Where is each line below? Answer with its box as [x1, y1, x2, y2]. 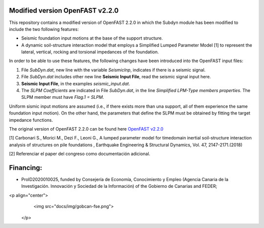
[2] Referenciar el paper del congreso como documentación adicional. [9, 151, 151, 157]
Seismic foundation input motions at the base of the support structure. [21, 35, 163, 41]
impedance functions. [9, 117, 53, 123]
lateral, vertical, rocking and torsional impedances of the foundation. [21, 49, 159, 55]
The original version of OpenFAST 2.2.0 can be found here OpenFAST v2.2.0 [9, 126, 164, 132]
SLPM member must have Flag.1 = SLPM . [21, 94, 105, 100]
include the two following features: [9, 26, 79, 32]
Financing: [9, 163, 43, 172]
